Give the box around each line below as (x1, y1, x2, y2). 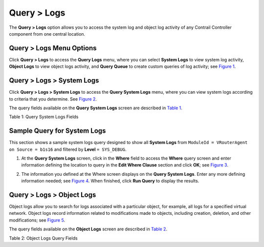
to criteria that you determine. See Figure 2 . (9, 96, 97, 102)
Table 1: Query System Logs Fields (9, 114, 79, 120)
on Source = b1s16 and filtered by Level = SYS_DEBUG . (9, 146, 127, 152)
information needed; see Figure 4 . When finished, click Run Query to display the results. (21, 178, 199, 184)
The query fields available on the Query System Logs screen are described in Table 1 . (9, 105, 183, 111)
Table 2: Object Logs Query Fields (9, 235, 78, 241)
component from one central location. (9, 31, 86, 37)
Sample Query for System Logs (9, 127, 106, 135)
